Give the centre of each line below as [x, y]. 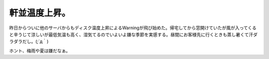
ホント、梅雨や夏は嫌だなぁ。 [40, 51]
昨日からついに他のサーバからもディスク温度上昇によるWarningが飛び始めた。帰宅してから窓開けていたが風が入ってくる [133, 28]
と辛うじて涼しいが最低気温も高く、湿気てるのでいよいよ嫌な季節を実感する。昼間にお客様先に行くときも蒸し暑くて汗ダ [134, 34]
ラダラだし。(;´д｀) [29, 42]
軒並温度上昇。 [40, 13]
